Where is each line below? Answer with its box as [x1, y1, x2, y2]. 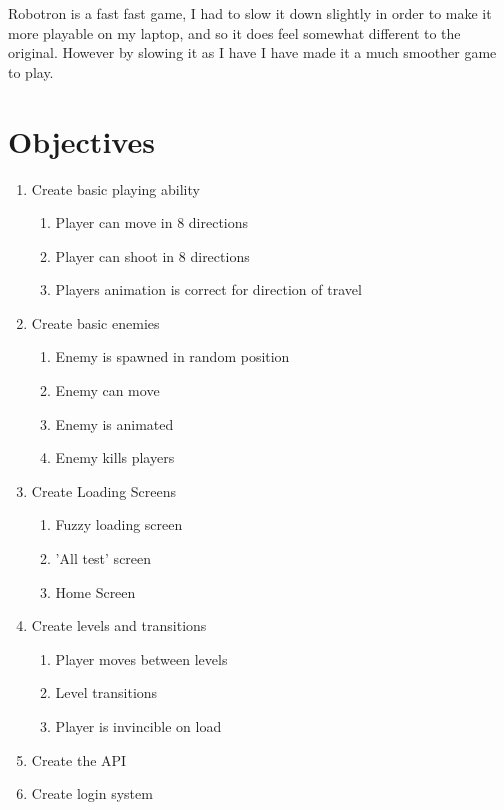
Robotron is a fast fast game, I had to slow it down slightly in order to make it [8, 3, 492, 23]
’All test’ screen [55, 548, 152, 569]
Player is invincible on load [55, 716, 222, 736]
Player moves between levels [55, 648, 228, 669]
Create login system [31, 783, 153, 804]
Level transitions [55, 682, 158, 703]
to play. [8, 61, 54, 82]
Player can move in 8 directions [55, 212, 249, 233]
